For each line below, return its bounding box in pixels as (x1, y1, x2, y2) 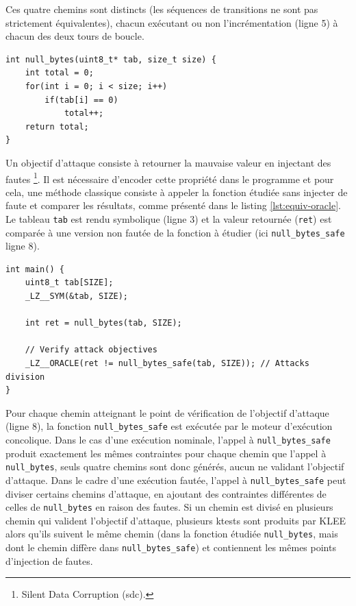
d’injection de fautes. (5, 553, 93, 568)
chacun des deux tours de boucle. (5, 29, 144, 43)
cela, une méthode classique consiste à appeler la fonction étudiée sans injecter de (5, 184, 348, 199)
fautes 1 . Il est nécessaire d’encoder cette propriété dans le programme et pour (5, 169, 334, 186)
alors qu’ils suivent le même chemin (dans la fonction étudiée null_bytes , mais (5, 526, 338, 541)
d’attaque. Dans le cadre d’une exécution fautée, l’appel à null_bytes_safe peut (5, 472, 346, 487)
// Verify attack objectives (25, 345, 157, 355)
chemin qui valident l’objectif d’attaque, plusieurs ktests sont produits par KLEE (5, 513, 346, 527)
